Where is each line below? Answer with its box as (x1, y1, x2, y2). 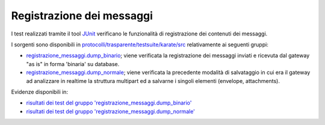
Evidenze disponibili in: (11, 88, 69, 96)
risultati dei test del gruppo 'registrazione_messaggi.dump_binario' (26, 99, 192, 106)
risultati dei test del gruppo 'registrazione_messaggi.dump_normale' (26, 108, 196, 115)
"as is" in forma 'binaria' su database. (26, 60, 120, 67)
